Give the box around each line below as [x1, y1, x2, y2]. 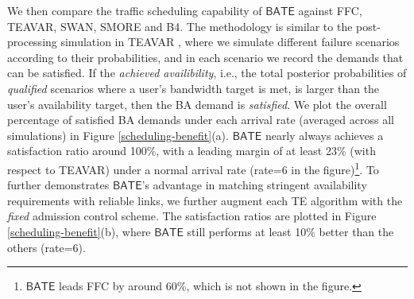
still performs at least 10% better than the [187, 223, 394, 239]
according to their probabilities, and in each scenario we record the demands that [7, 49, 404, 65]
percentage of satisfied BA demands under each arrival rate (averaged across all [7, 111, 394, 128]
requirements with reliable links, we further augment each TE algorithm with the [7, 192, 403, 208]
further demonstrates [7, 177, 110, 193]
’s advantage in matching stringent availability [141, 177, 367, 193]
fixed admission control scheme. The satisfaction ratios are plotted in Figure [7, 208, 377, 224]
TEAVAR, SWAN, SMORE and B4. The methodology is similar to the [7, 17, 353, 34]
